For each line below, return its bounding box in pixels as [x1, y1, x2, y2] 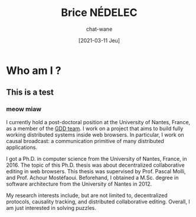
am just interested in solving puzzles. [6, 204, 96, 211]
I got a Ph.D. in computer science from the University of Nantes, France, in [6, 155, 187, 162]
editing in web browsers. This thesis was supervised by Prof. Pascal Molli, [6, 167, 186, 174]
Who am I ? [6, 64, 61, 77]
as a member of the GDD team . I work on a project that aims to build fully [6, 125, 184, 132]
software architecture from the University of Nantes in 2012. [6, 180, 152, 187]
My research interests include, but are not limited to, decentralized [6, 192, 168, 199]
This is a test [6, 88, 54, 98]
